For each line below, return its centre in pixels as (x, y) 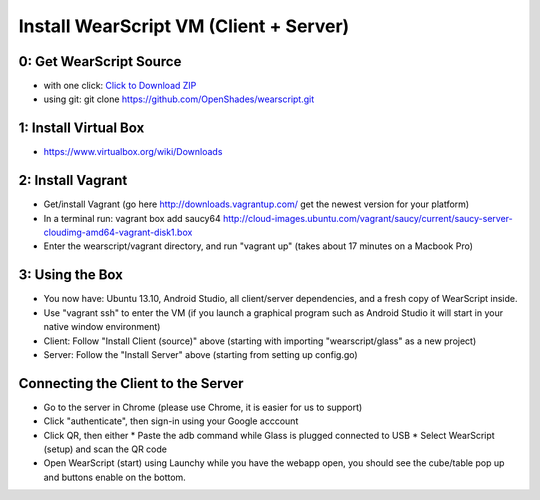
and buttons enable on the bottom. (115, 477)
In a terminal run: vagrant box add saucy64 (132, 218)
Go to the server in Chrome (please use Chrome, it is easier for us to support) (203, 407)
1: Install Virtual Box (81, 128)
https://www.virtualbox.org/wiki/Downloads (133, 152)
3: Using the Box (71, 275)
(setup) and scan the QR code (105, 449)
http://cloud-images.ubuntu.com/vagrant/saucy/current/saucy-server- (368, 218)
